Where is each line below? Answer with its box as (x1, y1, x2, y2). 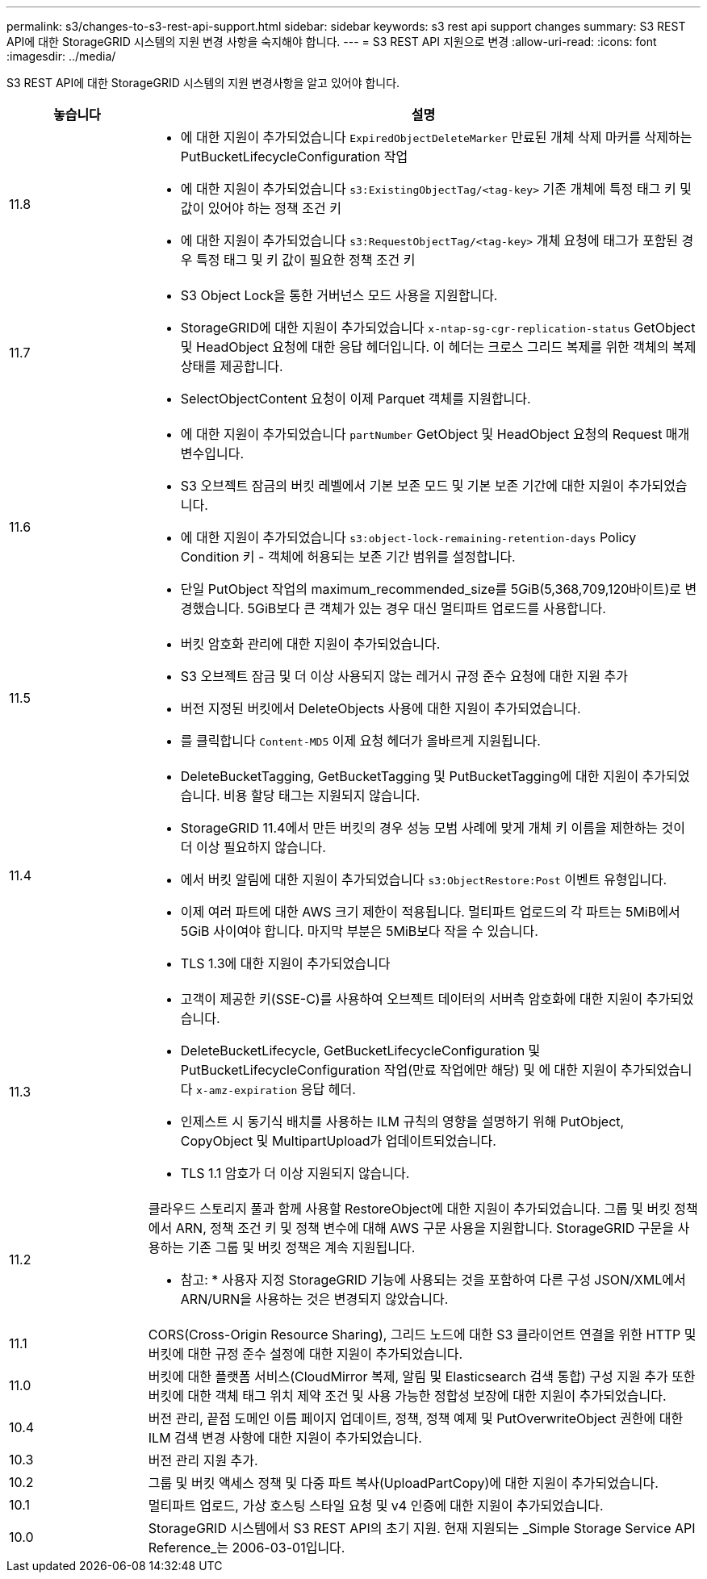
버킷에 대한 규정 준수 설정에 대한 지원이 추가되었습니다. (148, 1346, 463, 1362)
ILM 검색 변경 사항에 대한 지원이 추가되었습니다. (148, 1430, 422, 1446)
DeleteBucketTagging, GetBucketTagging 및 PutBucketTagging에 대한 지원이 (180, 768, 639, 784)
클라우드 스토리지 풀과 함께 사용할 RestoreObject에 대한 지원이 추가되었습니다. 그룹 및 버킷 (148, 1201, 671, 1217)
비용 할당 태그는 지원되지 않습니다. (224, 787, 420, 804)
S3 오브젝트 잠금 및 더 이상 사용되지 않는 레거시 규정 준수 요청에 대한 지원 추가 (180, 668, 628, 684)
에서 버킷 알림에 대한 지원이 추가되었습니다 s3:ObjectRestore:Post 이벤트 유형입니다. (180, 871, 667, 888)
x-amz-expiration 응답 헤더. (196, 1081, 356, 1097)
